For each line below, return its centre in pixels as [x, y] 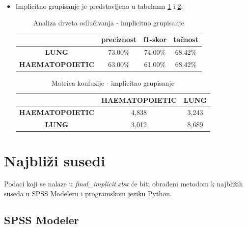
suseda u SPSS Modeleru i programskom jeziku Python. [88, 194]
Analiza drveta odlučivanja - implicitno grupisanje [109, 22]
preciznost [119, 39]
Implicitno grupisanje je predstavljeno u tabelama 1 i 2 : [99, 6]
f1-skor [155, 39]
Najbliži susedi [55, 160]
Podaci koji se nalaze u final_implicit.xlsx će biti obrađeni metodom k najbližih [123, 184]
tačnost [186, 39]
